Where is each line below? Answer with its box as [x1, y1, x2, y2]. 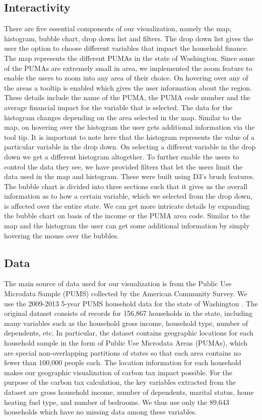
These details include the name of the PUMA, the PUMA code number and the [4, 92, 250, 103]
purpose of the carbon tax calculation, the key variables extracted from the [4, 377, 236, 387]
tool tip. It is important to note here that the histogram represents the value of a [4, 131, 255, 142]
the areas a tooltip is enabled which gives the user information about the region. [4, 82, 252, 93]
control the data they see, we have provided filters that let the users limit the [4, 161, 243, 172]
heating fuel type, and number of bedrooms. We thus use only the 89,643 [4, 396, 229, 407]
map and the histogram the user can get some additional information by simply [4, 220, 250, 231]
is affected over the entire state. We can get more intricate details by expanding [4, 200, 250, 211]
